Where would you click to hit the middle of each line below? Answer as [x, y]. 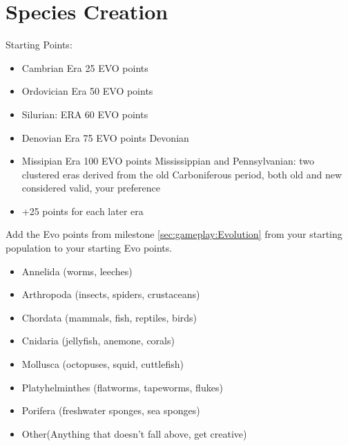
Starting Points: [39, 45]
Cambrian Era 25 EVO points [85, 67]
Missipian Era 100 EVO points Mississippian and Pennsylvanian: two [168, 161]
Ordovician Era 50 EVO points [87, 91]
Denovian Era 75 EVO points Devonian [105, 137]
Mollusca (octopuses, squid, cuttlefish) [103, 364]
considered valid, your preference [91, 188]
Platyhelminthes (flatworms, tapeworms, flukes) [122, 387]
